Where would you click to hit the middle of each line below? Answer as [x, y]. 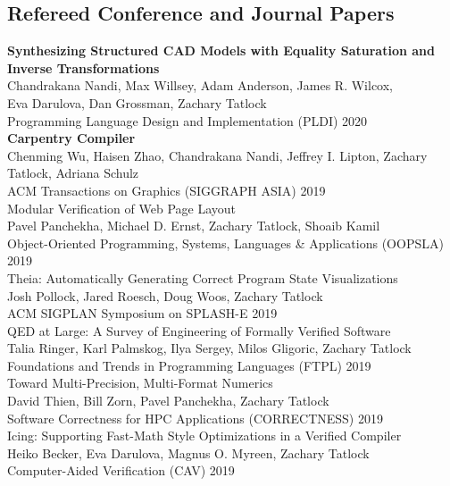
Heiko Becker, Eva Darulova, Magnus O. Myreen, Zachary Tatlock [188, 452]
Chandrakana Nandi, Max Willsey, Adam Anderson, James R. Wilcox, [200, 85]
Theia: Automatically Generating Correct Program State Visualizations [203, 277]
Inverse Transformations [83, 67]
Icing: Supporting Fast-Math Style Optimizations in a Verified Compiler [204, 436]
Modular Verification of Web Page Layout [122, 208]
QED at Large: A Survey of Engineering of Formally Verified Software [199, 330]
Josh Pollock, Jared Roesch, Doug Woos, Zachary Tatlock [165, 295]
